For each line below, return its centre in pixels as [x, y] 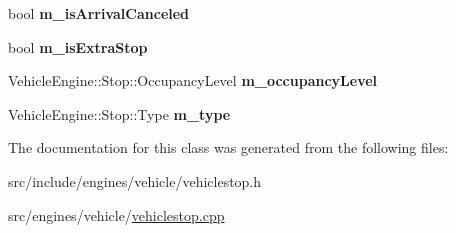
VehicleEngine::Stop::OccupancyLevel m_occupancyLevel [193, 80]
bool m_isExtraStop [78, 46]
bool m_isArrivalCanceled [99, 13]
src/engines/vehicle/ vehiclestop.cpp [116, 214]
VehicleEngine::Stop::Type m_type [119, 113]
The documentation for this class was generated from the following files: [228, 147]
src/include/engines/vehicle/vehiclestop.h [135, 180]
